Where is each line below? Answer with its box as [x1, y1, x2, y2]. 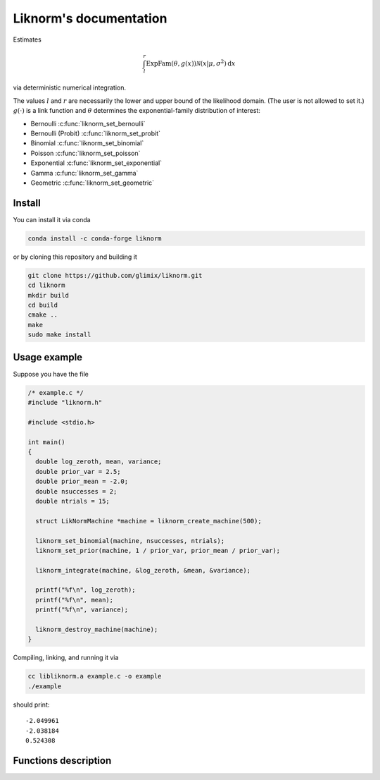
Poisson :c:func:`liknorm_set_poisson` [30, 149, 141, 157]
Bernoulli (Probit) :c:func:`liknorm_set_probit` [30, 129, 161, 138]
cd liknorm [27, 281, 65, 289]
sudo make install [27, 331, 91, 339]
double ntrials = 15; [35, 497, 110, 505]
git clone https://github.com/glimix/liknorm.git [27, 272, 203, 279]
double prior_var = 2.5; [35, 468, 121, 475]
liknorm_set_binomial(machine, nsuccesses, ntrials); [35, 537, 225, 544]
